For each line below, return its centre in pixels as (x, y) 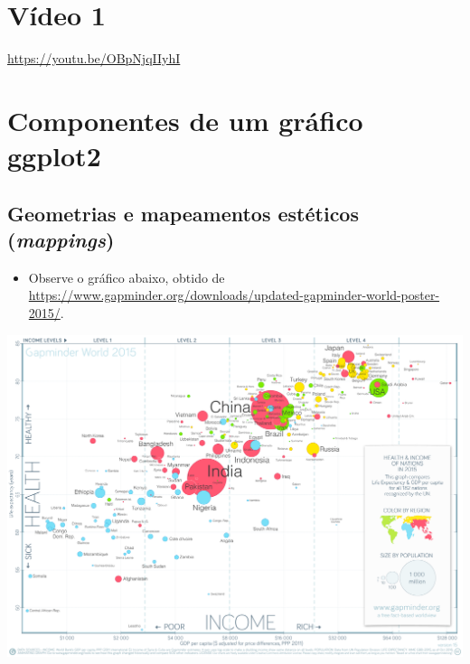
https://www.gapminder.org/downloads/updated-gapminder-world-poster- (234, 295)
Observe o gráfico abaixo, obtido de (127, 277)
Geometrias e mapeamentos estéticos (183, 213)
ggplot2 (54, 156)
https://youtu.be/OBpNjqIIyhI (94, 58)
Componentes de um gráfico (185, 120)
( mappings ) (61, 240)
